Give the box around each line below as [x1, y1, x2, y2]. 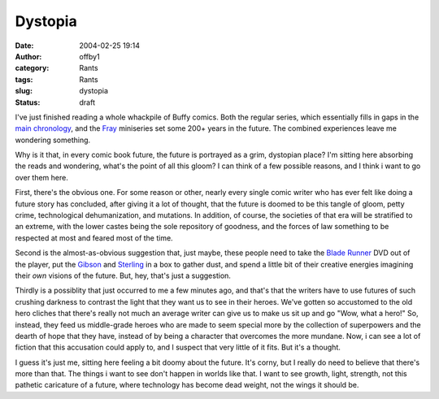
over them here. [15, 172, 68, 182]
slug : [15, 86, 33, 96]
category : [15, 63, 50, 73]
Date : [15, 41, 34, 50]
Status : [15, 98, 41, 107]
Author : [15, 51, 42, 61]
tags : [15, 74, 33, 85]
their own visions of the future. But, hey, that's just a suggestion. [15, 271, 232, 280]
